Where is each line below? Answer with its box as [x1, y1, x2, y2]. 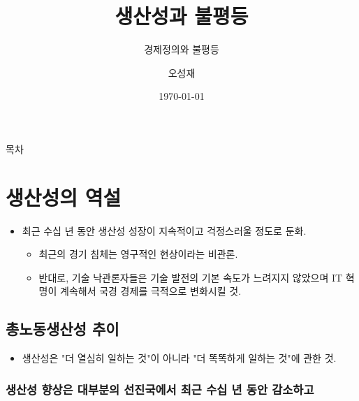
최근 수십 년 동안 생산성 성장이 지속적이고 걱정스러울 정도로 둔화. [22, 223, 307, 238]
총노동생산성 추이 [6, 318, 119, 340]
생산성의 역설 [6, 182, 122, 211]
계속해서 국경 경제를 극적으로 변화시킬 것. [60, 284, 242, 298]
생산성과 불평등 [115, 1, 249, 30]
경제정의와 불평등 [144, 42, 219, 57]
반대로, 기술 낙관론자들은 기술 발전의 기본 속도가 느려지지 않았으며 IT [38, 270, 343, 284]
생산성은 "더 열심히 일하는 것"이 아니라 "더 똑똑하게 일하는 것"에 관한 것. [22, 351, 337, 365]
